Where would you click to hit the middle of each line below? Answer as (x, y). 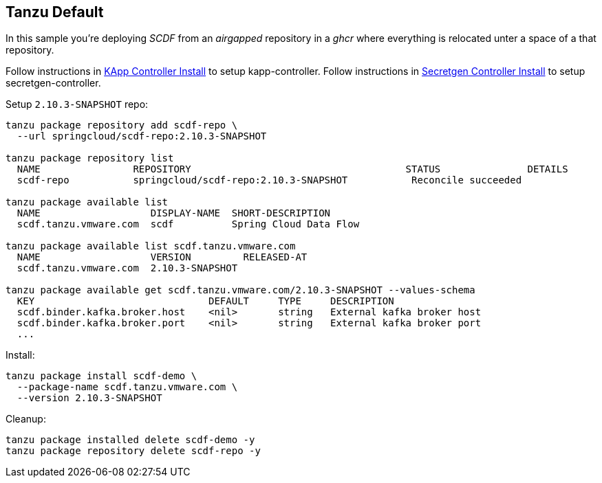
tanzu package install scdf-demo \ (101, 376)
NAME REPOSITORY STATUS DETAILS (292, 169)
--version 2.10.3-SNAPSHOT (89, 398)
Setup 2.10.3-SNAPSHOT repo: (77, 104)
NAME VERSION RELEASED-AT (162, 257)
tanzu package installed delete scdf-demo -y (130, 440)
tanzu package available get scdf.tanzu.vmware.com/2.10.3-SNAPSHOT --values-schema (240, 290)
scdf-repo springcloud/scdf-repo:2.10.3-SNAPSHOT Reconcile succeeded (269, 180)
